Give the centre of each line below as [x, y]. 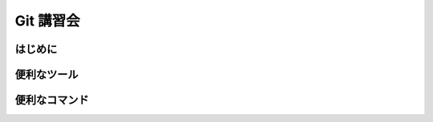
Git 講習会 [47, 21]
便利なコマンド [52, 100]
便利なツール [47, 75]
